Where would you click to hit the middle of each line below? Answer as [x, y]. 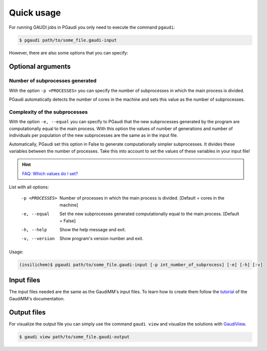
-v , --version [38, 239]
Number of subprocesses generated [53, 81]
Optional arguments [40, 66]
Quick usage [35, 13]
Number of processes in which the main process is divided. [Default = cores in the [142, 198]
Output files [27, 312]
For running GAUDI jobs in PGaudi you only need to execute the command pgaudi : [92, 27]
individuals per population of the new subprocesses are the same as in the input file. [94, 135]
